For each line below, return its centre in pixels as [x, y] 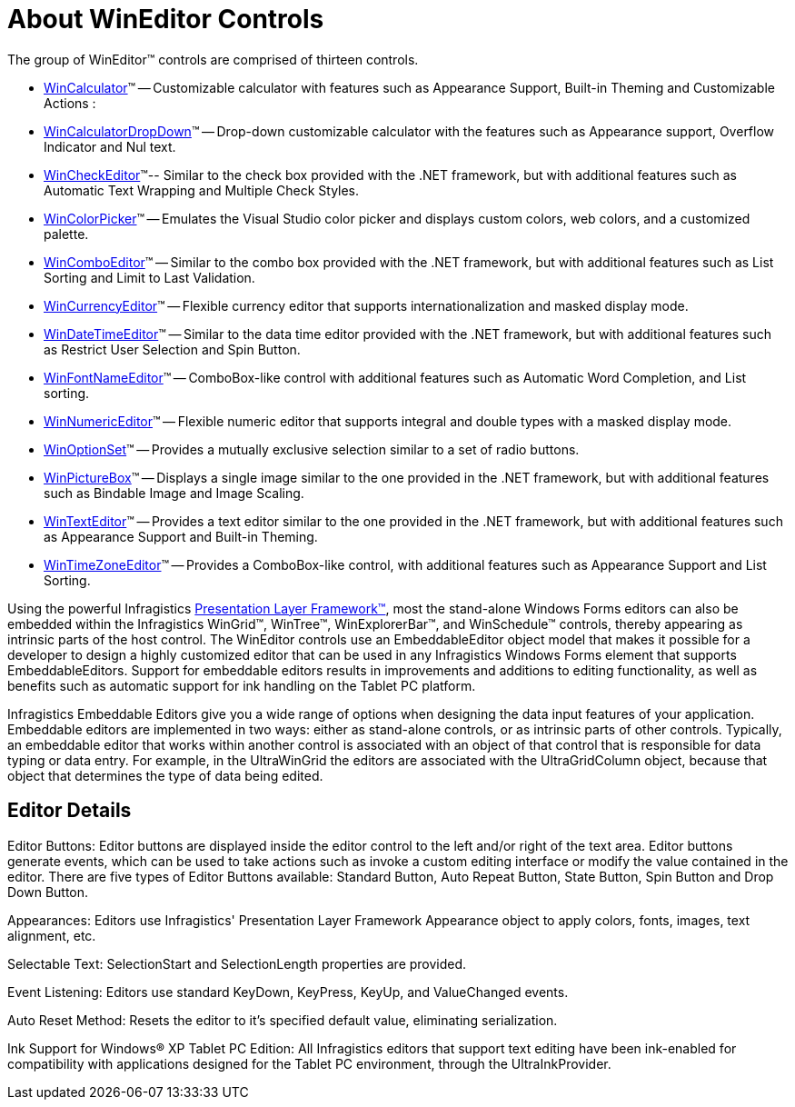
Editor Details [70, 811]
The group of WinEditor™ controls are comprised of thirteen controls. [213, 59]
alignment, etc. [52, 935]
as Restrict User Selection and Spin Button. [172, 349]
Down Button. [48, 892]
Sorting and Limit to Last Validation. [149, 277]
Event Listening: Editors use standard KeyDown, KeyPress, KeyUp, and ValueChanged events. [288, 992]
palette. [66, 234]
